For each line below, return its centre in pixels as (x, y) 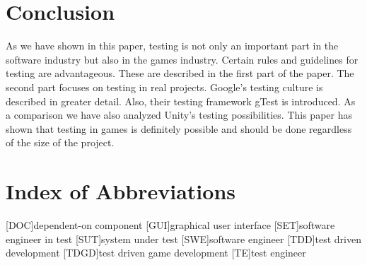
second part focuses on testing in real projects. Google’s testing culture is (164, 87)
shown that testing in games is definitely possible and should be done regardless (179, 128)
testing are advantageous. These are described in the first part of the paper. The (180, 73)
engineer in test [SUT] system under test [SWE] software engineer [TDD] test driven (183, 238)
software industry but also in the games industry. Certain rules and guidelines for (182, 59)
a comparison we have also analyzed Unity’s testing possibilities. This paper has (179, 115)
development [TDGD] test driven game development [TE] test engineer (156, 253)
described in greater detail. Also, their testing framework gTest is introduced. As (181, 101)
